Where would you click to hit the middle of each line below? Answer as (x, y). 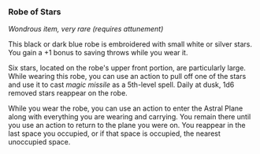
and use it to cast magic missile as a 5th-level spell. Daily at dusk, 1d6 (121, 85)
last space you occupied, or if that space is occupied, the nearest (114, 133)
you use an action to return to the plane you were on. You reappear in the (127, 126)
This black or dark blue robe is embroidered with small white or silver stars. (130, 44)
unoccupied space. (39, 142)
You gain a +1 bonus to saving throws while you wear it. (98, 53)
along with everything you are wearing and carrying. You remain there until (130, 117)
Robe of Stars (35, 12)
